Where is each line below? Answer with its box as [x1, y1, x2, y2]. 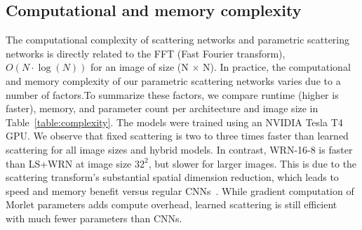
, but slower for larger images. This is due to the [148, 156, 357, 170]
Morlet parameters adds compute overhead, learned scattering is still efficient [6, 197, 337, 212]
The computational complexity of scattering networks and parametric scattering [6, 32, 350, 47]
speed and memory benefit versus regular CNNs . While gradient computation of [6, 183, 354, 198]
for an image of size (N [90, 60, 189, 74]
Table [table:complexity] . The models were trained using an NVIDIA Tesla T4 [6, 114, 343, 129]
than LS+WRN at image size [6, 156, 132, 170]
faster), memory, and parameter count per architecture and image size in [6, 101, 319, 116]
